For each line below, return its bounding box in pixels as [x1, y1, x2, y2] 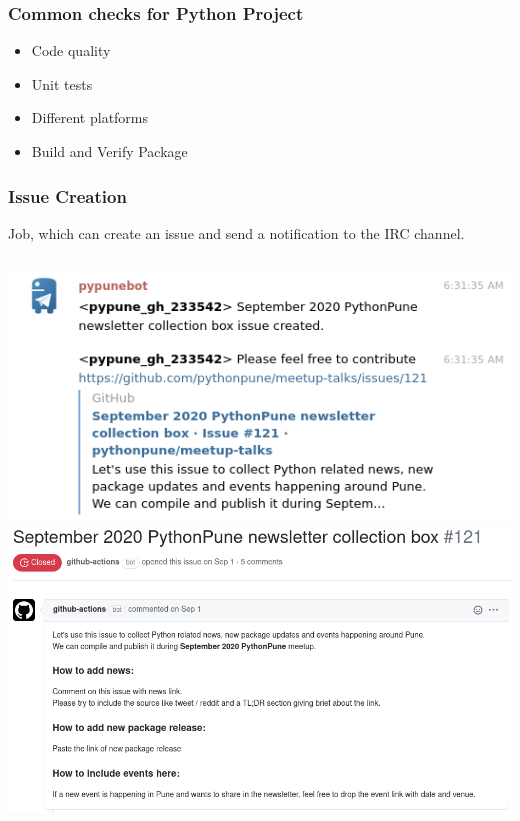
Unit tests [31, 73, 93, 94]
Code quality [31, 40, 111, 61]
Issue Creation [8, 183, 127, 208]
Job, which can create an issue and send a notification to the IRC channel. [8, 222, 465, 243]
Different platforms [31, 107, 149, 128]
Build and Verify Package [31, 141, 188, 161]
